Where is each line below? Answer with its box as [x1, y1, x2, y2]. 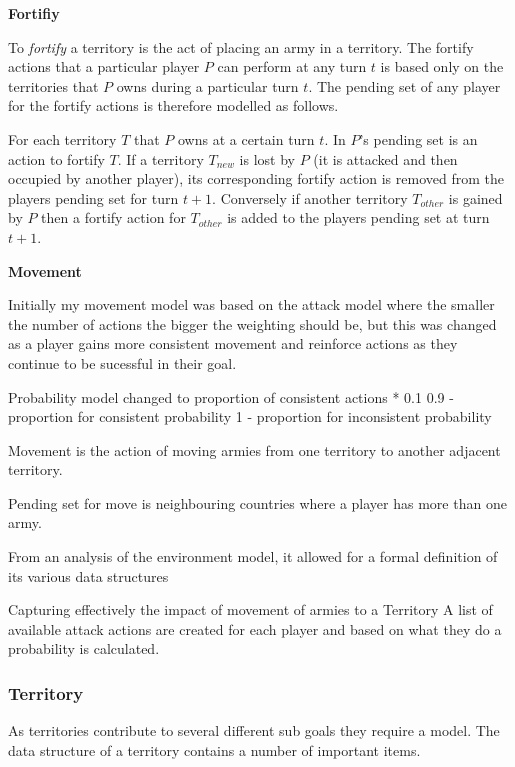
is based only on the [380, 56, 504, 77]
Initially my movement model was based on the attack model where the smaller [8, 294, 495, 315]
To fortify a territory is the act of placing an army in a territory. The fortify [8, 36, 474, 57]
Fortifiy [8, 3, 60, 23]
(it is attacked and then [313, 148, 458, 169]
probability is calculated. [8, 638, 160, 659]
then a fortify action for [41, 207, 186, 228]
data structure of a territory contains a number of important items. [8, 739, 421, 760]
